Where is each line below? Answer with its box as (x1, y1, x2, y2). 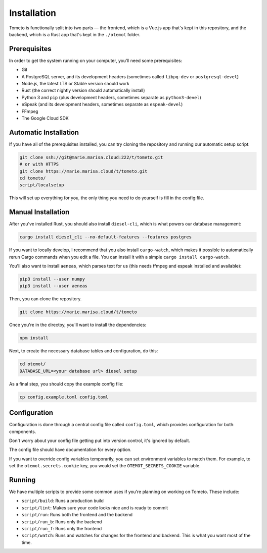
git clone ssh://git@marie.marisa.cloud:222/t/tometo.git (19, 154, 163, 160)
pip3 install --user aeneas (19, 283, 88, 289)
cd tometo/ (19, 175, 46, 181)
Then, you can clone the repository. (9, 296, 82, 302)
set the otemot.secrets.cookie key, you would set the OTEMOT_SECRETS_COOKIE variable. (9, 463, 201, 469)
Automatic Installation (9, 128, 79, 136)
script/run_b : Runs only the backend (21, 518, 102, 525)
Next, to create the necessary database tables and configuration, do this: (9, 348, 158, 354)
